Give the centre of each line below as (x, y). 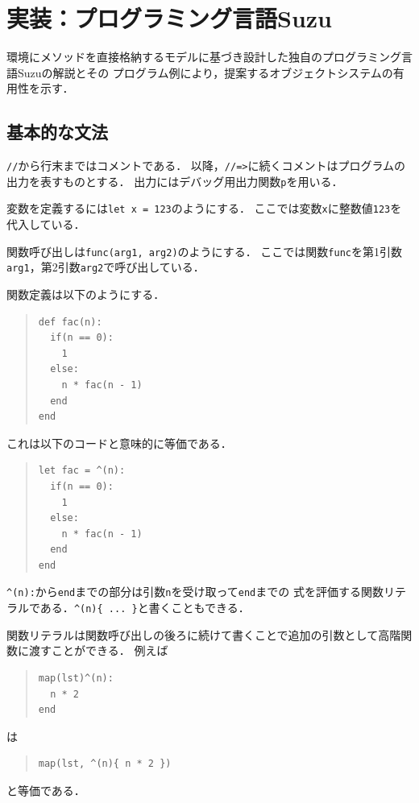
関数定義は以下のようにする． (86, 294)
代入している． (46, 224)
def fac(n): (70, 322)
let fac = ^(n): (82, 471)
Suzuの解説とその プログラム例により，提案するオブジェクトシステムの (205, 72)
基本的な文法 (57, 132)
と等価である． (46, 790)
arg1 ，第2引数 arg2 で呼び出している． (106, 267)
